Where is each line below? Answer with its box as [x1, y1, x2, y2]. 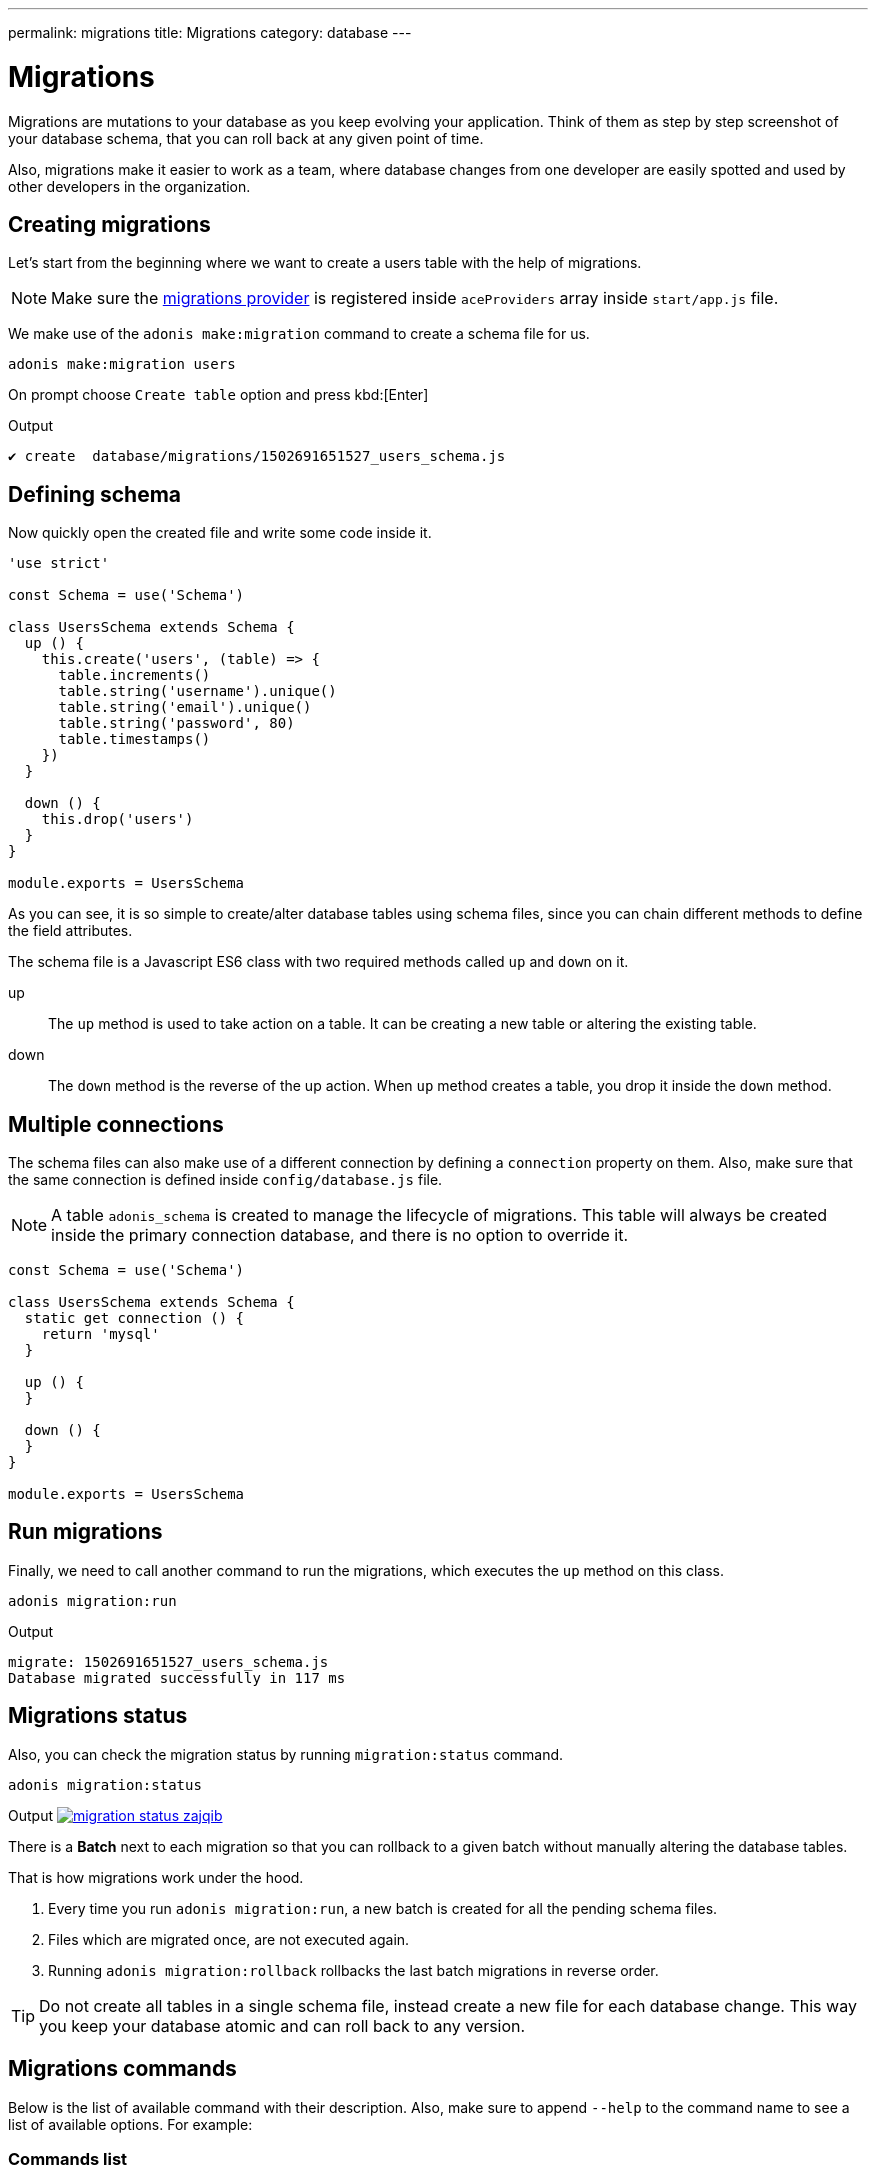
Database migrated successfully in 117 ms [8, 1669, 346, 1686]
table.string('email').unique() [58, 699, 312, 716]
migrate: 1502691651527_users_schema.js [8, 1653, 329, 1670]
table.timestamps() [58, 731, 211, 748]
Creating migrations [8, 211, 211, 237]
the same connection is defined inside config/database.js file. [8, 1171, 443, 1189]
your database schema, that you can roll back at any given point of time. [8, 129, 484, 147]
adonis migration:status [8, 1776, 202, 1793]
